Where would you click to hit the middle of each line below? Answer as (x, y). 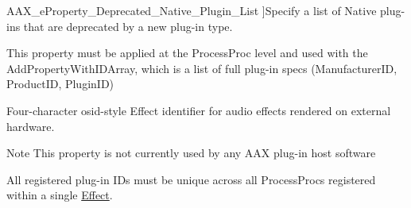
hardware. (31, 126)
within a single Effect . (60, 195)
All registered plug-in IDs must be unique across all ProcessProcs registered (191, 179)
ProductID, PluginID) (60, 84)
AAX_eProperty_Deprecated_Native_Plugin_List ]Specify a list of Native (192, 10)
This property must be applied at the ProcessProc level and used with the (187, 53)
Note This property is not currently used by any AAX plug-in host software (191, 153)
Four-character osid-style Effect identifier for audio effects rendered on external (199, 110)
